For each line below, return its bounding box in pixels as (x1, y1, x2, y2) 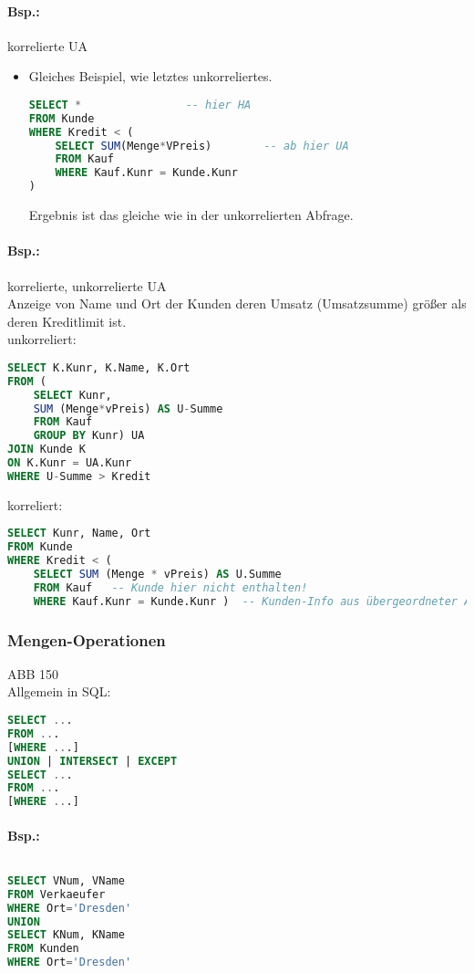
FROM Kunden (7, 942, 79, 956)
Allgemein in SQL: (7, 682, 111, 701)
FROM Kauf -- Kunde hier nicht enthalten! (33, 581, 308, 594)
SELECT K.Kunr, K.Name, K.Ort (7, 361, 191, 374)
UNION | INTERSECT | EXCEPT (7, 754, 178, 768)
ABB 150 (7, 664, 58, 683)
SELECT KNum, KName (7, 928, 125, 942)
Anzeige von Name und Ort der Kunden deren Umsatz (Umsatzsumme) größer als (7, 294, 467, 313)
